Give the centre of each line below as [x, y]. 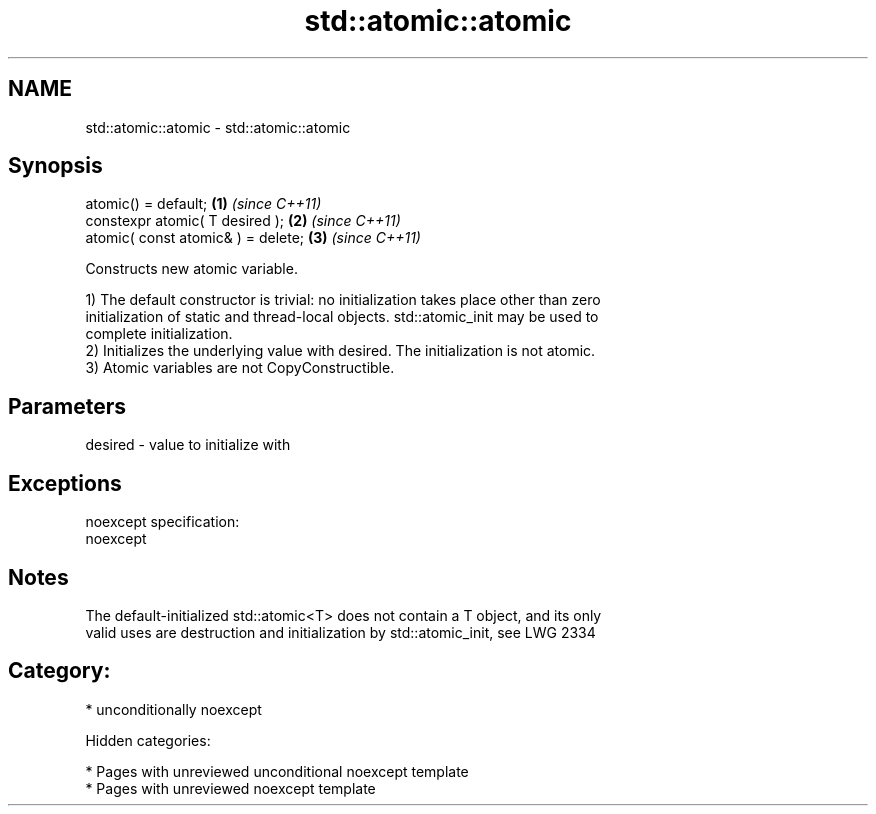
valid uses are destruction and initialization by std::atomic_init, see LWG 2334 [340, 632]
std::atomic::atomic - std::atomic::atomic [218, 127]
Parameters [67, 406]
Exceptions [65, 483]
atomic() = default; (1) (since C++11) [203, 204]
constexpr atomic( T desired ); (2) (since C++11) [243, 221]
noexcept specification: [162, 522]
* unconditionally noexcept [173, 709]
